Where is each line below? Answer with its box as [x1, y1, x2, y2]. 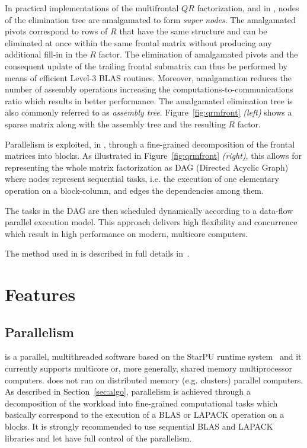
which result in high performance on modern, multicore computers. [5, 227, 248, 239]
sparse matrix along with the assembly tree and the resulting [5, 117, 226, 130]
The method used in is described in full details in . [5, 247, 190, 260]
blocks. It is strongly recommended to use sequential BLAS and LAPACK [5, 420, 273, 433]
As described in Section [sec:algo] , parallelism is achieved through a [5, 385, 251, 398]
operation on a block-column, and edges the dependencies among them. [5, 184, 264, 196]
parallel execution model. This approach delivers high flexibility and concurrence [5, 216, 298, 228]
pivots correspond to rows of [5, 25, 108, 37]
